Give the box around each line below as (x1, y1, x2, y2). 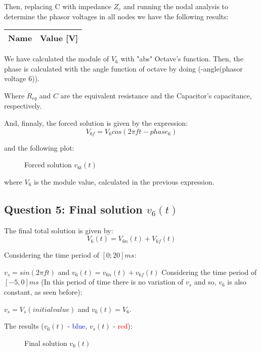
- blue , (67, 321, 88, 331)
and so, (194, 276, 216, 287)
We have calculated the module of (4, 53, 109, 64)
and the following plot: (4, 142, 74, 153)
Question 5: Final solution (4, 201, 143, 217)
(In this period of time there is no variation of (41, 276, 184, 287)
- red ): (113, 321, 133, 331)
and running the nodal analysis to (123, 1, 229, 11)
